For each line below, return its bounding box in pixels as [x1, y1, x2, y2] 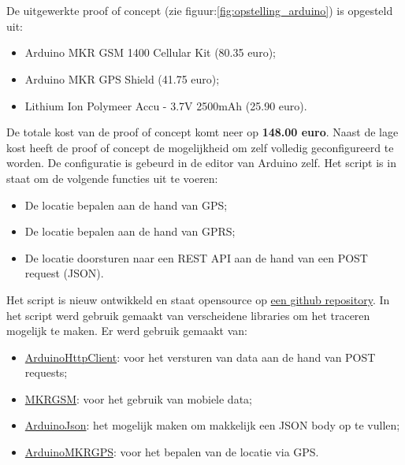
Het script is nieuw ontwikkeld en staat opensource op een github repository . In [6, 291, 390, 307]
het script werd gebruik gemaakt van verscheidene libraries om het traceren [6, 307, 370, 323]
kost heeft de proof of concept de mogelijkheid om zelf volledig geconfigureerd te [6, 139, 394, 155]
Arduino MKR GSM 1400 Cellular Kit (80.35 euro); [24, 44, 276, 61]
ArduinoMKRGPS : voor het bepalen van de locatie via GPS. [24, 444, 319, 460]
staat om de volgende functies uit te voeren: [6, 169, 218, 186]
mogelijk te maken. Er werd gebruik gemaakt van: [6, 322, 247, 339]
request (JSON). [24, 265, 104, 281]
